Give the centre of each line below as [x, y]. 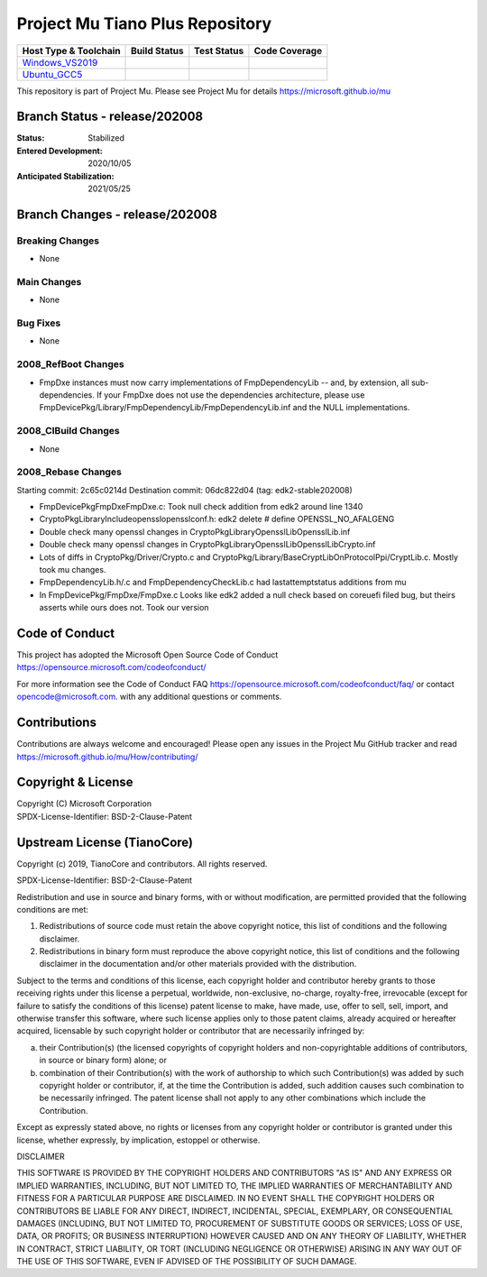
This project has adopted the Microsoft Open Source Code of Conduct [147, 655]
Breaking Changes [58, 241]
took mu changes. [73, 570]
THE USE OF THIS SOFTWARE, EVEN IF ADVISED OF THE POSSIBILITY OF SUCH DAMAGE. [187, 1262]
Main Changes [49, 281]
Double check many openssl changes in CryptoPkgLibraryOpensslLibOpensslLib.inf [195, 531]
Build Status [157, 51]
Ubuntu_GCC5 [52, 74]
